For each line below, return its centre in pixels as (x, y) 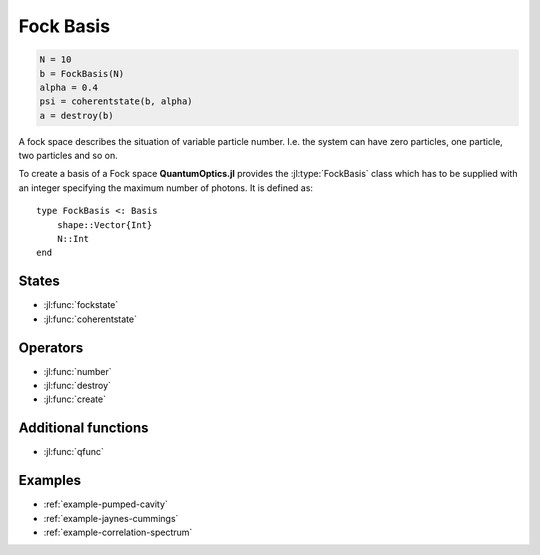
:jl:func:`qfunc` (73, 452)
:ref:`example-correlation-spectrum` (118, 532)
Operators (51, 347)
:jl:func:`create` (75, 399)
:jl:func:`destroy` (77, 386)
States (39, 281)
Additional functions (83, 428)
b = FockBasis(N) (82, 73)
